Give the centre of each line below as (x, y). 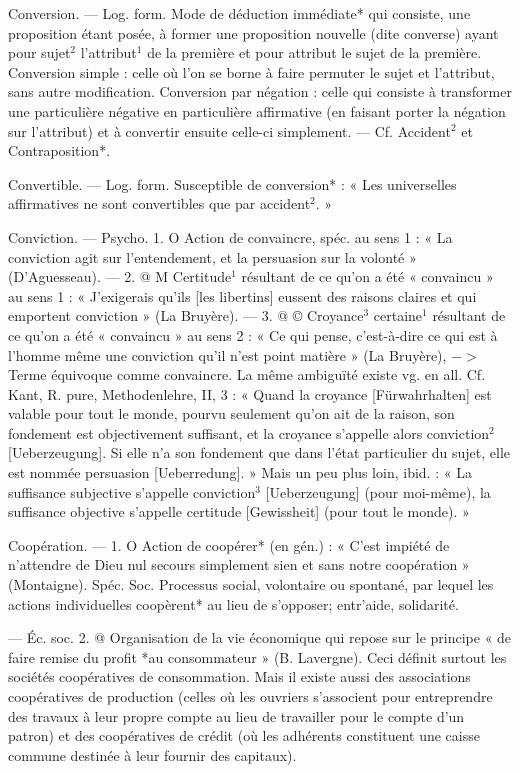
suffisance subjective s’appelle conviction (132, 491)
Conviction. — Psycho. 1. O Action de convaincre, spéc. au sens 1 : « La (230, 236)
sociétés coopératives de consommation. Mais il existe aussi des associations (239, 676)
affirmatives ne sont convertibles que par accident (159, 203)
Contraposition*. (59, 150)
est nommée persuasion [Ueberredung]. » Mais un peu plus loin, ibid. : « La (240, 472)
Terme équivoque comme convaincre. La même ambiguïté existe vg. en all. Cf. (247, 374)
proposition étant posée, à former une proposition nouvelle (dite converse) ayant (253, 32)
